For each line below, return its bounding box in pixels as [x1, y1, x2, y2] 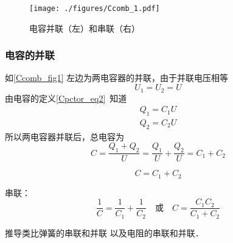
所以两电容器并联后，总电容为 [5, 130, 124, 143]
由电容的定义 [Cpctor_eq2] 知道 [5, 91, 127, 104]
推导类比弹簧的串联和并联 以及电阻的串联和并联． [5, 226, 204, 239]
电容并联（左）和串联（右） [29, 21, 140, 34]
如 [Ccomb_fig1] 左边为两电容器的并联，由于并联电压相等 [5, 71, 229, 84]
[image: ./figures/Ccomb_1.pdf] [29, 4, 160, 13]
